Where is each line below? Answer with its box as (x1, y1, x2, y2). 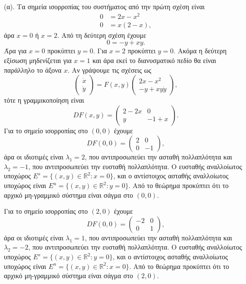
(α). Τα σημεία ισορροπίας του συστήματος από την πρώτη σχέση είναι (4, 1, 205, 11)
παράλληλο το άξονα (4, 64, 61, 75)
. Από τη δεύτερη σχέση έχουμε (57, 30, 146, 40)
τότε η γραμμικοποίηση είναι (4, 95, 84, 105)
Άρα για (4, 46, 27, 56)
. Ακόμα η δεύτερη (173, 46, 227, 56)
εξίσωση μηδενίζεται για (4, 55, 72, 65)
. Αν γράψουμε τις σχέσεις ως (67, 64, 152, 75)
